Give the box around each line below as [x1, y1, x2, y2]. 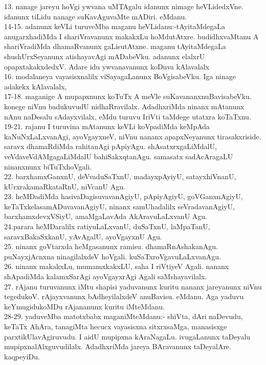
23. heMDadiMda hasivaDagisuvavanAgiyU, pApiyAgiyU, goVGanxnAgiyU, [4, 191, 243, 202]
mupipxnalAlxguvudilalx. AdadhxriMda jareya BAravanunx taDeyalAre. [4, 341, 231, 352]
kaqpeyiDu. [4, 351, 40, 361]
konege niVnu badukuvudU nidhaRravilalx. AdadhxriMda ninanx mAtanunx [4, 101, 245, 111]
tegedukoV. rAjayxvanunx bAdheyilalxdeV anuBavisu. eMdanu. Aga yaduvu [4, 291, 244, 302]
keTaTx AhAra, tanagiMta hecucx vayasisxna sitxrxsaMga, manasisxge [4, 321, 227, 331]
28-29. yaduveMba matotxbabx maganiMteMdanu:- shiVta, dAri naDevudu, [4, 311, 243, 322]
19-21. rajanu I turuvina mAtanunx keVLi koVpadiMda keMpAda [4, 121, 210, 132]
